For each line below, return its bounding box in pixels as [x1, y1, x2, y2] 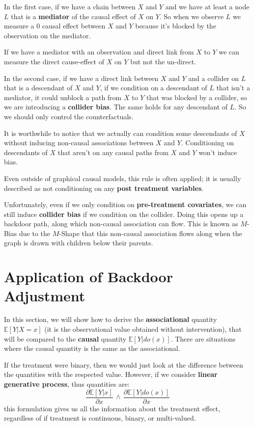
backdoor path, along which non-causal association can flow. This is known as [4, 218, 238, 229]
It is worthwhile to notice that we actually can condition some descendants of [4, 128, 237, 138]
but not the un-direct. [130, 56, 196, 66]
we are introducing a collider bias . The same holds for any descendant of [4, 102, 228, 112]
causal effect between [42, 21, 106, 31]
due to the [19, 228, 50, 238]
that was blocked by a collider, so [146, 92, 247, 102]
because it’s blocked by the [135, 21, 216, 31]
